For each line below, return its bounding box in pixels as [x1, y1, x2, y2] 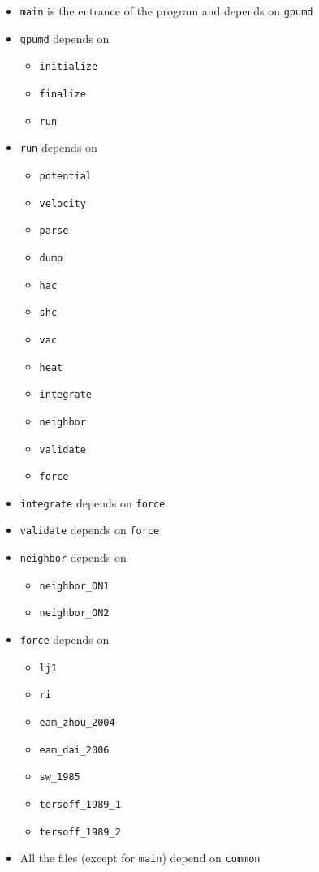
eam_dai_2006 [39, 744, 110, 756]
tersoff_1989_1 [39, 799, 121, 811]
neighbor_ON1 [39, 580, 110, 592]
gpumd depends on [19, 29, 110, 46]
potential [39, 170, 93, 182]
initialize [39, 61, 98, 73]
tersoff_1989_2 [39, 826, 121, 838]
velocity [39, 197, 86, 209]
